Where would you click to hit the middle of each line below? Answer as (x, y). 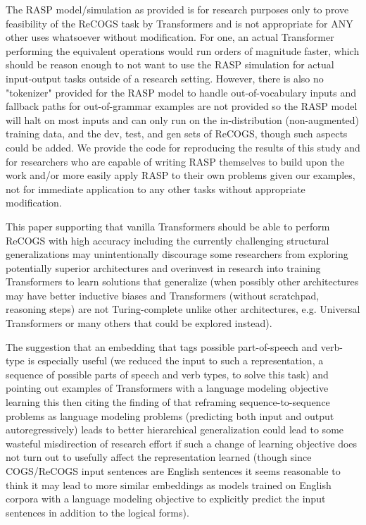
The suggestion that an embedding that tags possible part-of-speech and (162, 346)
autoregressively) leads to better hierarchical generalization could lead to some (175, 430)
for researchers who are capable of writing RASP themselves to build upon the (175, 161)
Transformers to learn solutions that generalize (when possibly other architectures (182, 282)
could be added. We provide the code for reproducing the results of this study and (183, 147)
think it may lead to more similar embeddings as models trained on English (169, 484)
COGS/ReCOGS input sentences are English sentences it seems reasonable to (173, 471)
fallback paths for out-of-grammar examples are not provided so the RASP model (182, 106)
